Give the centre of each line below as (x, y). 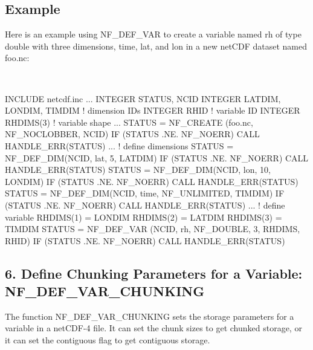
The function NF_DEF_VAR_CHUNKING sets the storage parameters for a (150, 316)
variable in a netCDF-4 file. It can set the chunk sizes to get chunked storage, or (153, 328)
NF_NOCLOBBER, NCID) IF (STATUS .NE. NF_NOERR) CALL (132, 134)
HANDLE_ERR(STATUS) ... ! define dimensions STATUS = (119, 145)
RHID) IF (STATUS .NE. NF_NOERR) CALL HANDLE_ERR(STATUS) (145, 240)
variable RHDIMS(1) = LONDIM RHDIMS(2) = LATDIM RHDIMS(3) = (144, 217)
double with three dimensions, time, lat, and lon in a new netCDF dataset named (156, 46)
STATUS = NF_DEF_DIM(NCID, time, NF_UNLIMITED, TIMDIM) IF (145, 193)
